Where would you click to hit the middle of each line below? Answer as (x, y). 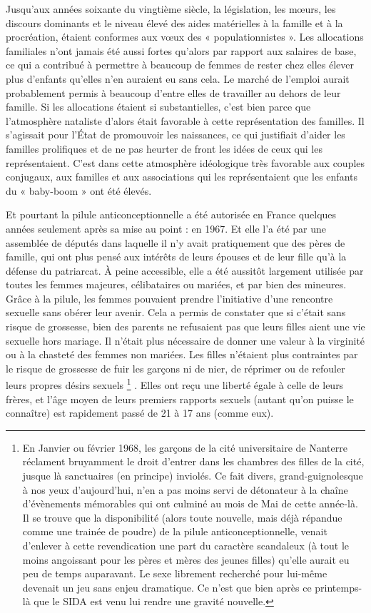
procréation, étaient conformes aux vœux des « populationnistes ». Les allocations (185, 37)
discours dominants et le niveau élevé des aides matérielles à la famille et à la (174, 22)
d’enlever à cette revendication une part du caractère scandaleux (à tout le (185, 546)
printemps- (339, 587)
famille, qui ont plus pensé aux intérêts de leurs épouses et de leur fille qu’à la (176, 257)
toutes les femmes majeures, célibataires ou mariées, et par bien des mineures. (176, 284)
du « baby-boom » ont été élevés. (79, 190)
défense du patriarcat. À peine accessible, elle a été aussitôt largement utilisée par (185, 270)
